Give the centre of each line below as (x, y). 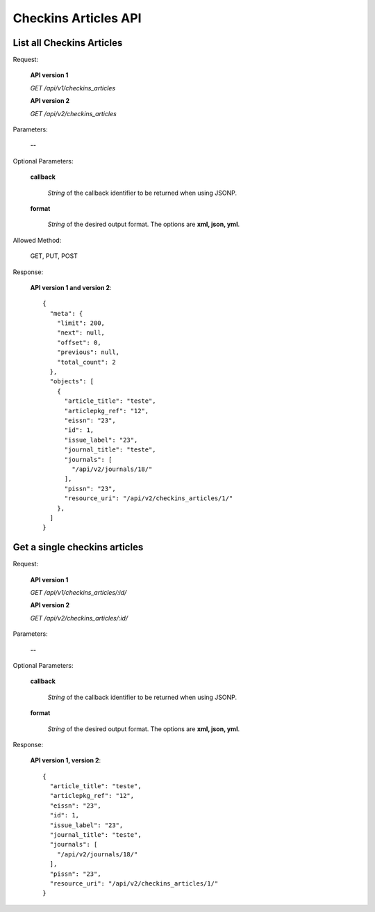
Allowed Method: (37, 240)
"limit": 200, (81, 323)
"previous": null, (88, 352)
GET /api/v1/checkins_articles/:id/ (78, 592)
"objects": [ (72, 382)
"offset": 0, (79, 342)
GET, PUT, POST (54, 256)
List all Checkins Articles (68, 43)
